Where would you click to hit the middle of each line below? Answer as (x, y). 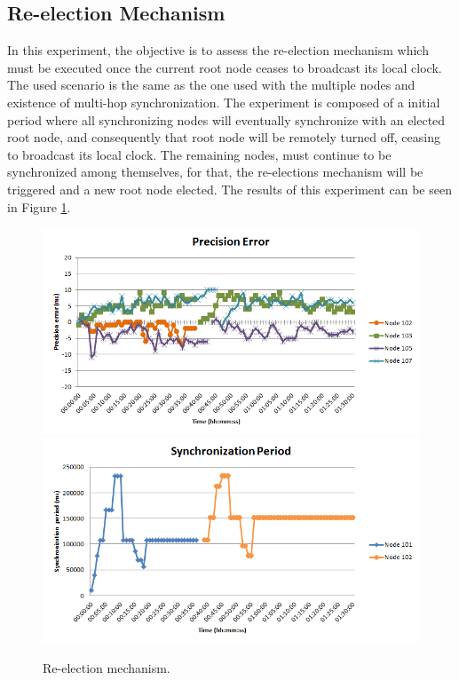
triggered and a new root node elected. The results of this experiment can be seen (229, 189)
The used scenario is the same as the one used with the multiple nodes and (211, 85)
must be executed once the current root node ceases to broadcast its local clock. (225, 67)
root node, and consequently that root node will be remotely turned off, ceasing (224, 137)
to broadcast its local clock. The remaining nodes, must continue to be (199, 154)
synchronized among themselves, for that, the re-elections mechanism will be (215, 172)
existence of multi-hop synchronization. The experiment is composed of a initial (224, 102)
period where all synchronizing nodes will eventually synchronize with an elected (226, 119)
